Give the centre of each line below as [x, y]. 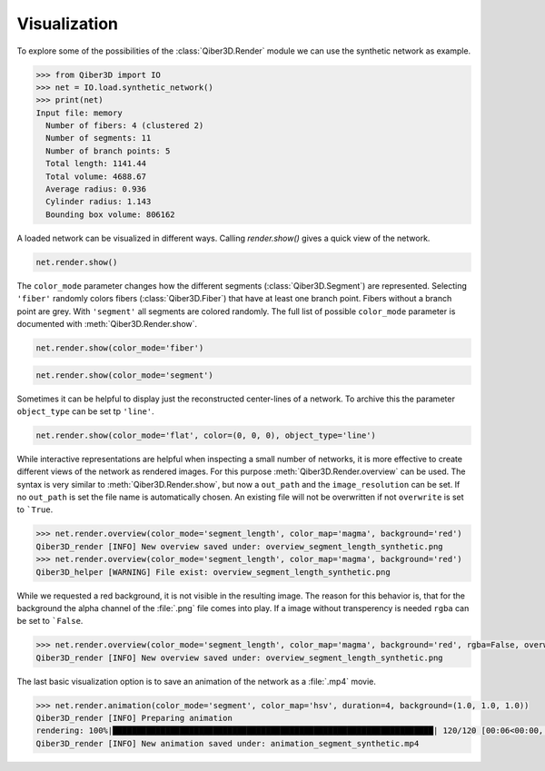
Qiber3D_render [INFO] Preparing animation [134, 718]
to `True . [35, 509]
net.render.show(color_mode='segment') [124, 375]
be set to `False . [50, 621]
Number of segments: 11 [99, 138]
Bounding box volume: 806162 [111, 214]
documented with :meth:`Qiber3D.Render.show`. [107, 323]
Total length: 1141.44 [96, 164]
